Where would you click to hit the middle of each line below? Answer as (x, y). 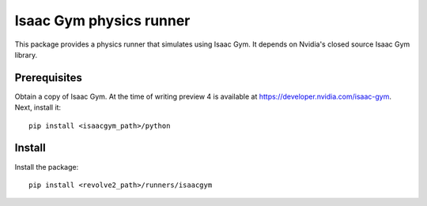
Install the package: (47, 167)
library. (26, 54)
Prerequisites (48, 78)
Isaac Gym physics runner (102, 21)
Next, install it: (38, 107)
